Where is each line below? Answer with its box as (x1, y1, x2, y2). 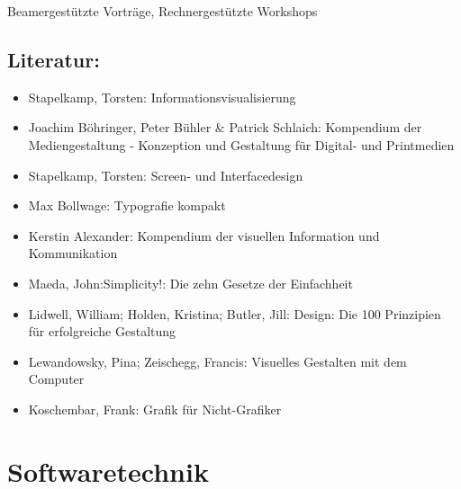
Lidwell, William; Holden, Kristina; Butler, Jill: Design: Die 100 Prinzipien (28, 304, 441, 323)
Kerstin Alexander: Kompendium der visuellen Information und (28, 226, 380, 244)
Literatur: (7, 45, 100, 73)
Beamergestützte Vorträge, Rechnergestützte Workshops (7, 2, 318, 20)
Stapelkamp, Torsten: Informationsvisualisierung (28, 87, 296, 106)
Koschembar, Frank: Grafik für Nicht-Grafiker (28, 399, 282, 418)
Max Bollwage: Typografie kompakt (28, 196, 226, 215)
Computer (28, 369, 85, 388)
